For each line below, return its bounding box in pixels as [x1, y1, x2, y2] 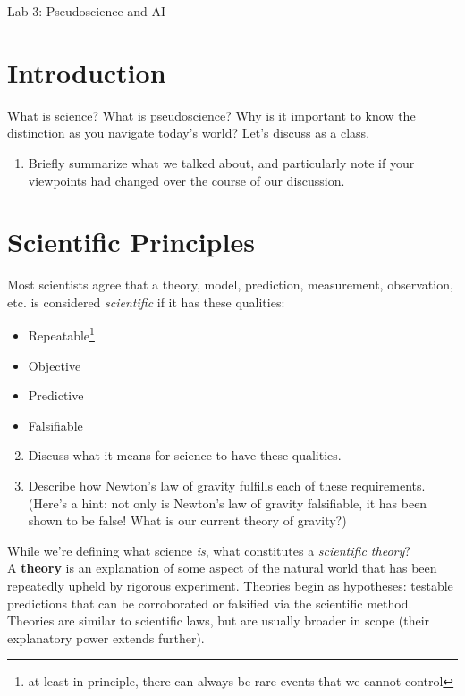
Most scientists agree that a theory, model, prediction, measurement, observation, [7, 275, 453, 294]
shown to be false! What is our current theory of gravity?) [28, 511, 347, 530]
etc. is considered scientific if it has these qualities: [7, 292, 285, 311]
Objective [28, 356, 81, 374]
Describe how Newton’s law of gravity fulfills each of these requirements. [28, 476, 426, 495]
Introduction [7, 54, 166, 90]
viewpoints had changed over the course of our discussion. [28, 171, 345, 189]
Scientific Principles [7, 223, 255, 260]
